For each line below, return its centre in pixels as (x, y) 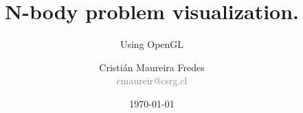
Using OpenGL (152, 44)
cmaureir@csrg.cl (152, 80)
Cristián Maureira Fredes (152, 67)
